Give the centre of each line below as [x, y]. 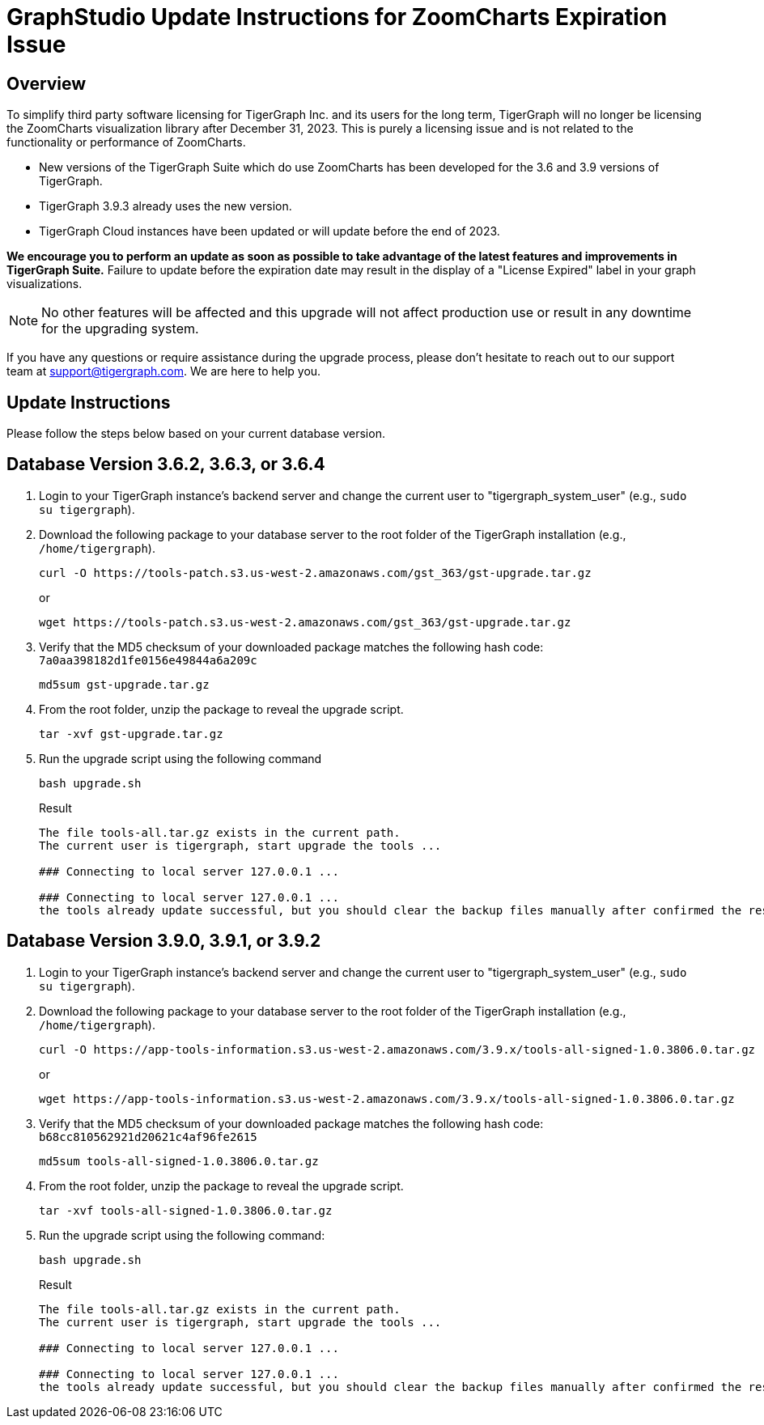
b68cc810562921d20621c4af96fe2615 [148, 1137]
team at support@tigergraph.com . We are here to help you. [164, 371]
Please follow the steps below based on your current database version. [196, 434]
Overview [47, 83]
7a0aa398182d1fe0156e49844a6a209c [148, 660]
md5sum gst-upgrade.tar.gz [124, 684]
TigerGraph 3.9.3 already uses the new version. [166, 206]
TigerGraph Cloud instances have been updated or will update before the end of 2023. [270, 231]
